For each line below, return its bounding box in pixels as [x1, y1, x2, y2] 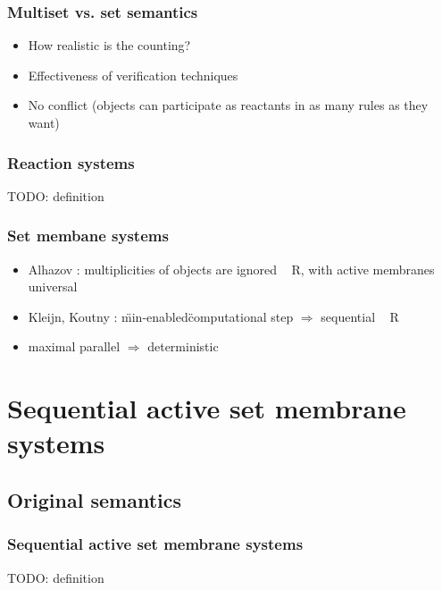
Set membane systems [7, 224, 169, 247]
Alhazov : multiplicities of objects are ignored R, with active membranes [28, 259, 435, 278]
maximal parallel [28, 337, 121, 356]
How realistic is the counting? [28, 36, 191, 55]
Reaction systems [7, 151, 135, 173]
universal [28, 277, 78, 296]
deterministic [147, 337, 219, 356]
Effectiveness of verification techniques [28, 65, 238, 84]
